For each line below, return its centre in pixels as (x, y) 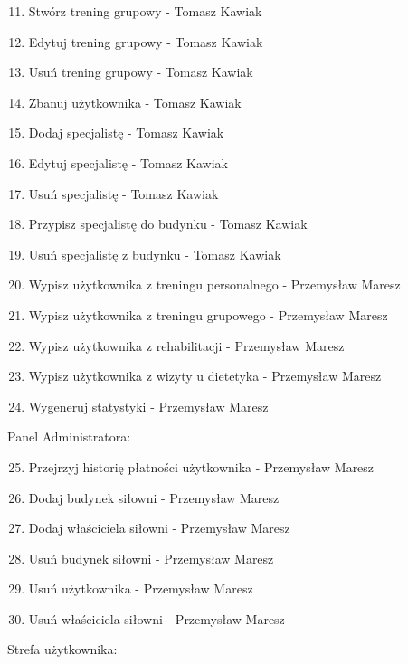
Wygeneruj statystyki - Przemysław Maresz (148, 406)
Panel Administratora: (69, 436)
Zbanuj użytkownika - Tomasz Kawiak (135, 102)
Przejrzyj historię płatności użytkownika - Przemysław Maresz (201, 466)
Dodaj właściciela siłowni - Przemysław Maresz (159, 528)
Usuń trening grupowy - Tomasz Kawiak (141, 72)
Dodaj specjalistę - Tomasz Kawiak (126, 133)
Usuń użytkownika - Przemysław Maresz (141, 588)
